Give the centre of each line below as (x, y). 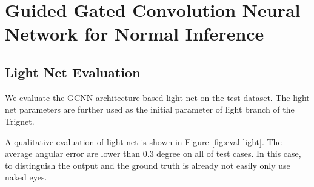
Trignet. (20, 121)
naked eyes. (26, 177)
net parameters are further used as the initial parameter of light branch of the (150, 109)
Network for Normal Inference (135, 34)
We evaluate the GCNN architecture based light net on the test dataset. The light (157, 97)
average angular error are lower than (73, 153)
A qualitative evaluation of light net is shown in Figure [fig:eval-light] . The (143, 141)
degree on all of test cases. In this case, (229, 153)
